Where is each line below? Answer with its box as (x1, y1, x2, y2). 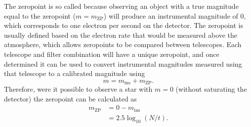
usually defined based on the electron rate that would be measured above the (4, 29, 238, 40)
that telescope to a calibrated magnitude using (4, 68, 145, 78)
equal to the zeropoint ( (4, 10, 76, 21)
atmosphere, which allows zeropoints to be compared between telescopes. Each (4, 39, 242, 50)
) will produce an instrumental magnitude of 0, (103, 10, 246, 21)
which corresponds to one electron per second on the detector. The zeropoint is (4, 20, 243, 30)
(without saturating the (175, 84, 247, 94)
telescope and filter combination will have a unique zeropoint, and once (4, 49, 219, 59)
